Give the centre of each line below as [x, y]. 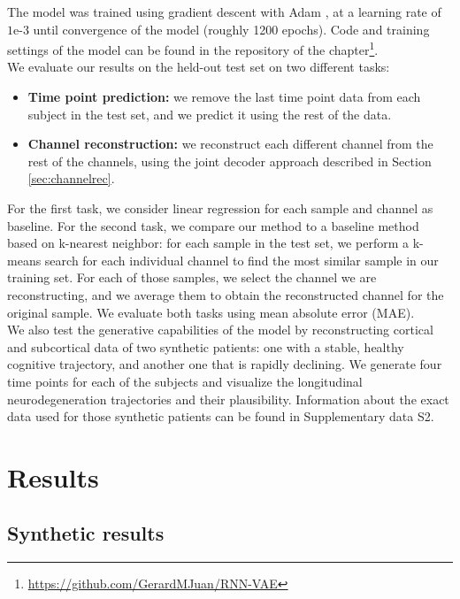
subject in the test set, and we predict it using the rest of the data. [210, 114]
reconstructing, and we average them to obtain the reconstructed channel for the [226, 294]
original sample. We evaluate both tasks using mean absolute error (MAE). [211, 312]
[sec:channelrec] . [71, 178]
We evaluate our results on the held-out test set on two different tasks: [199, 67]
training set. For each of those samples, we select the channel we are [192, 277]
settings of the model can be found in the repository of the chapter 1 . [193, 48]
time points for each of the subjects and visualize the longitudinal [185, 381]
